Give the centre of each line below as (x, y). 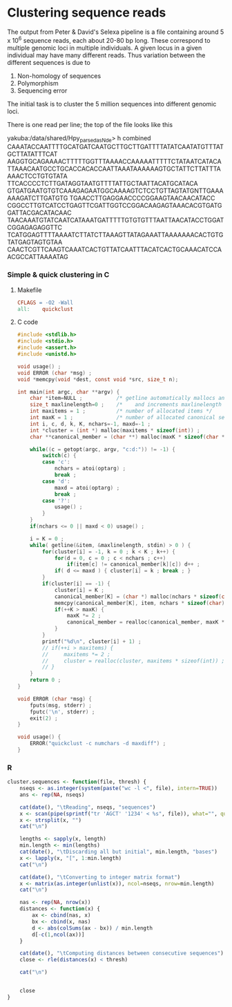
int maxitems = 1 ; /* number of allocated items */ (121, 411)
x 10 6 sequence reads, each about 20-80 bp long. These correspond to (109, 39)
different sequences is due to (49, 62)
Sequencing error (42, 90)
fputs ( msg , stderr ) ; (61, 705)
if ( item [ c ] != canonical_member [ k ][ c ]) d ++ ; (133, 564)
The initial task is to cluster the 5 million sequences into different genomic (112, 104)
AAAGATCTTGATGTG (38, 198)
